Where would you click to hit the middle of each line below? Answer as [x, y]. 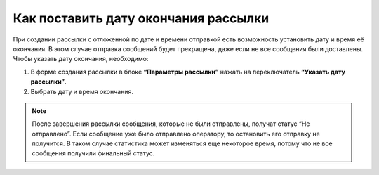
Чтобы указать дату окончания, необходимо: [81, 59]
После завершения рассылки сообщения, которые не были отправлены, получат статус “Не [171, 124]
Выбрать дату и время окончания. [82, 91]
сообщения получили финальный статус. [93, 153]
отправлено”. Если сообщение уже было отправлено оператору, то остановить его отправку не [176, 134]
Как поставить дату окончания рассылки [141, 18]
